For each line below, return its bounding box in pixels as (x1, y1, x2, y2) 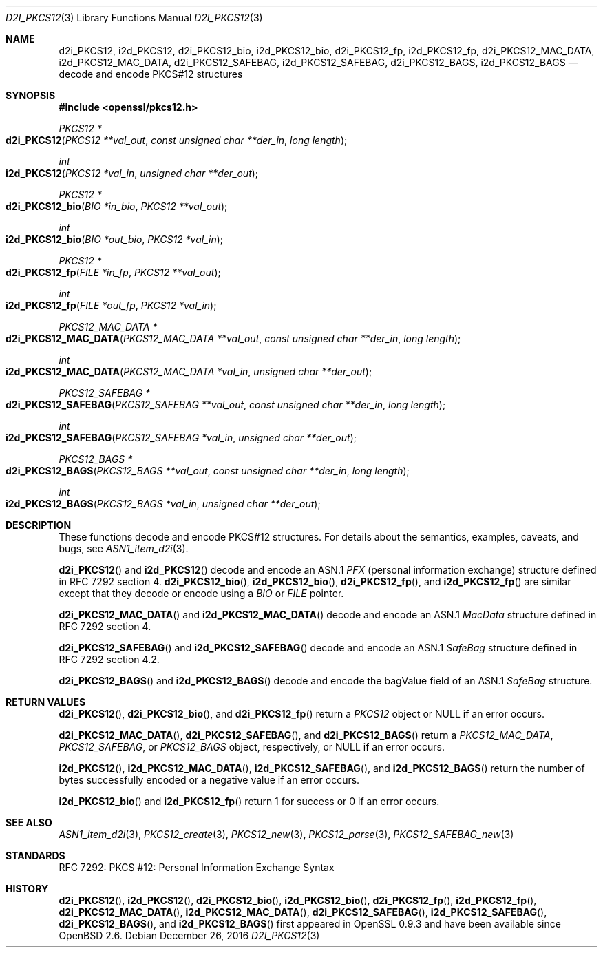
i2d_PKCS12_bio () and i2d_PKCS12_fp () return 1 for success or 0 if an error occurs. (59, 795, 440, 807)
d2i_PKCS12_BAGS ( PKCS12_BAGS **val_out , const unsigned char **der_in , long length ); (6, 465, 410, 476)
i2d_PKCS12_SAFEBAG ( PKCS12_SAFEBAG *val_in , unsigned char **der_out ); (6, 432, 357, 443)
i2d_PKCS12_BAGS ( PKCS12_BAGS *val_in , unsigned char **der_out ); (6, 498, 321, 510)
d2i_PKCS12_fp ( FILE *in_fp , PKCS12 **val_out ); (6, 266, 221, 278)
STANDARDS (6, 850, 65, 861)
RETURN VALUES (6, 696, 86, 708)
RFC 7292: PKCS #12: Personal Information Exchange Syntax (59, 861, 335, 873)
